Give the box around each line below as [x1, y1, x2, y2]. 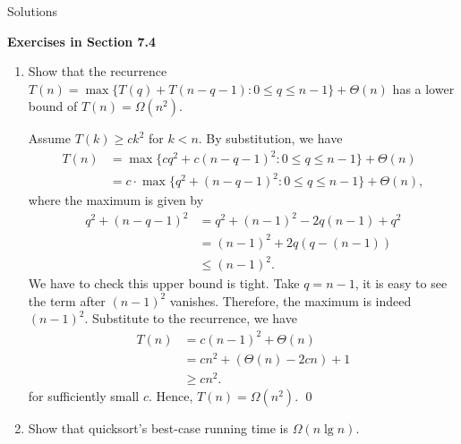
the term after [28, 291, 106, 310]
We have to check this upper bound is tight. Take [28, 274, 300, 293]
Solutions [7, 2, 58, 20]
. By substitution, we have [198, 129, 343, 148]
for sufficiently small [28, 386, 140, 405]
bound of [28, 97, 78, 115]
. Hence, [149, 386, 193, 405]
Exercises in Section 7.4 [7, 31, 157, 50]
